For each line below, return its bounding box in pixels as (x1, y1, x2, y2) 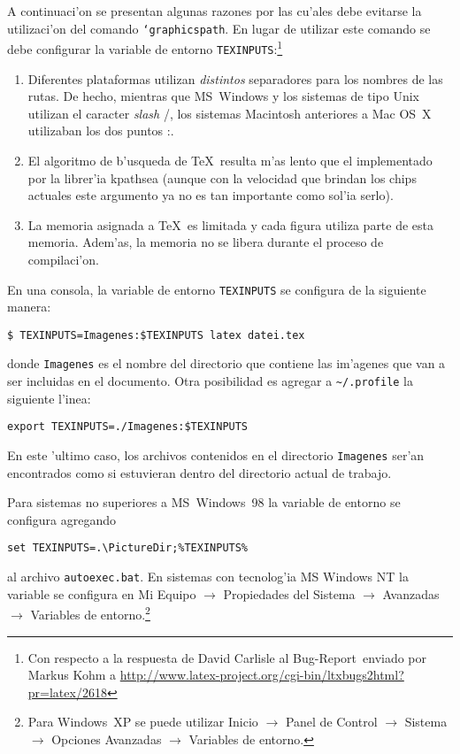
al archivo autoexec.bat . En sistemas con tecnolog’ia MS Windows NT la (7, 567, 409, 586)
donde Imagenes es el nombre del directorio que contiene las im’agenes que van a (7, 354, 446, 373)
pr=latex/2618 (27, 682, 107, 701)
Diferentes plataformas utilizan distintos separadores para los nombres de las (27, 69, 443, 88)
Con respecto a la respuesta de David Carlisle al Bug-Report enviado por (27, 648, 427, 666)
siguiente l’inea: (7, 389, 91, 407)
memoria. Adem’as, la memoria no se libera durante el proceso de (27, 233, 384, 251)
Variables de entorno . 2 (30, 603, 150, 623)
